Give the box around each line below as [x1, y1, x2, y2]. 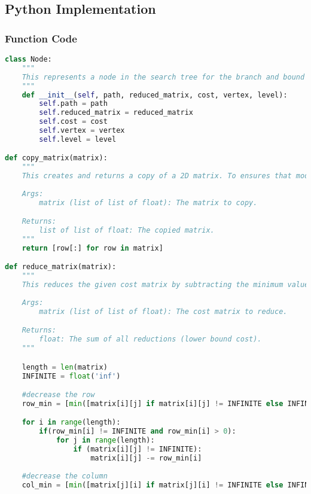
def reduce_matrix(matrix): [5, 263, 117, 272]
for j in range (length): [56, 436, 155, 445]
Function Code [5, 31, 77, 45]
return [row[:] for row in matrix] [22, 243, 163, 252]
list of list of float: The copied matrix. [39, 226, 215, 235]
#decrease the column [22, 471, 108, 480]
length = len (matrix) [22, 362, 108, 371]
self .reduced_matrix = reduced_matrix [39, 108, 194, 117]
